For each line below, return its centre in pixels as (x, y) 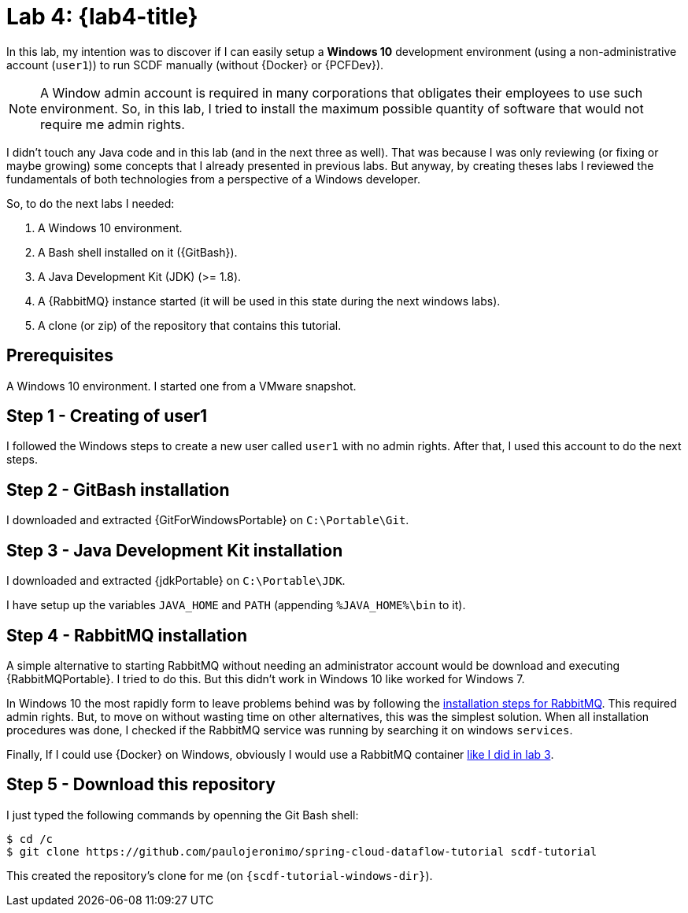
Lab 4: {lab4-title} (102, 17)
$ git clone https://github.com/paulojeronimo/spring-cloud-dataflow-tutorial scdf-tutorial (302, 851)
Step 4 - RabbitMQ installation (127, 635)
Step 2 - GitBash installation (118, 490)
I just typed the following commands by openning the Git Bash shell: (183, 815)
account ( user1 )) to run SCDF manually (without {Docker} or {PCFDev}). (195, 65)
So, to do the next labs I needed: (91, 203)
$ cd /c (30, 839)
